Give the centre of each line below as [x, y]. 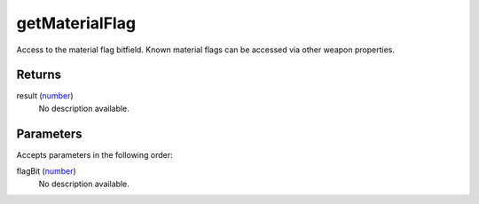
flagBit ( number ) [47, 171]
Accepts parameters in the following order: [94, 154]
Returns [39, 75]
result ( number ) [45, 96]
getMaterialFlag [76, 23]
